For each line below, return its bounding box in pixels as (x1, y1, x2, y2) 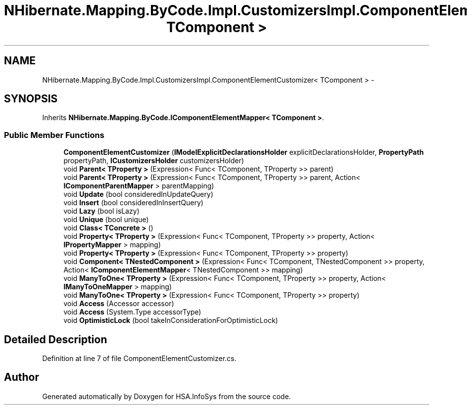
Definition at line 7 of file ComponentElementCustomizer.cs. (42, 354, 236, 363)
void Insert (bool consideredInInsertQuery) (63, 198, 204, 207)
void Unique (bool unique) (63, 215, 149, 224)
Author (4, 371, 39, 384)
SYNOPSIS (4, 92, 58, 105)
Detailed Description (4, 333, 107, 346)
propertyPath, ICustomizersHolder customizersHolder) (63, 156, 244, 165)
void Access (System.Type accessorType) (63, 308, 201, 317)
